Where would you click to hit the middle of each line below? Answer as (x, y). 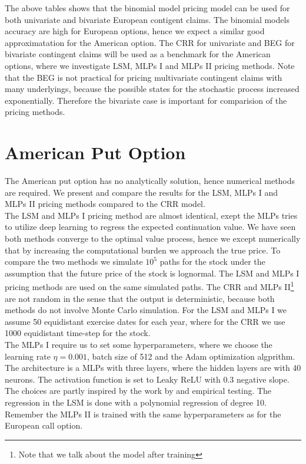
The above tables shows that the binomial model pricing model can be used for (147, 8)
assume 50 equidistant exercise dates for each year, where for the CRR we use (145, 321)
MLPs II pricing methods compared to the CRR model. (105, 204)
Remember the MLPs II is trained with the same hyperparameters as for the (143, 414)
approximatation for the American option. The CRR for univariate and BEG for (150, 42)
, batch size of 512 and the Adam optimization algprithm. (191, 356)
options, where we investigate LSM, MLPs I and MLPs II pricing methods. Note (150, 65)
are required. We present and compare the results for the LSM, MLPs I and (141, 192)
